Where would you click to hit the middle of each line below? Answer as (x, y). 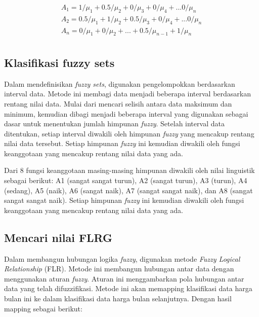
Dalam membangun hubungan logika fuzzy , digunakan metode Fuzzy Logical (122, 258)
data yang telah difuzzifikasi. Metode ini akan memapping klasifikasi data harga (128, 288)
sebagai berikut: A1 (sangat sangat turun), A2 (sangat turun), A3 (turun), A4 (126, 180)
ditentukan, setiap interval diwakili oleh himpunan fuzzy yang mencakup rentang (129, 133)
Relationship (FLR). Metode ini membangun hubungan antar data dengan (119, 269)
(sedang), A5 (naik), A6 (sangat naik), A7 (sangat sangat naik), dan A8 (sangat (128, 190)
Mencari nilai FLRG (58, 237)
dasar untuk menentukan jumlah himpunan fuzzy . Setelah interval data (114, 124)
